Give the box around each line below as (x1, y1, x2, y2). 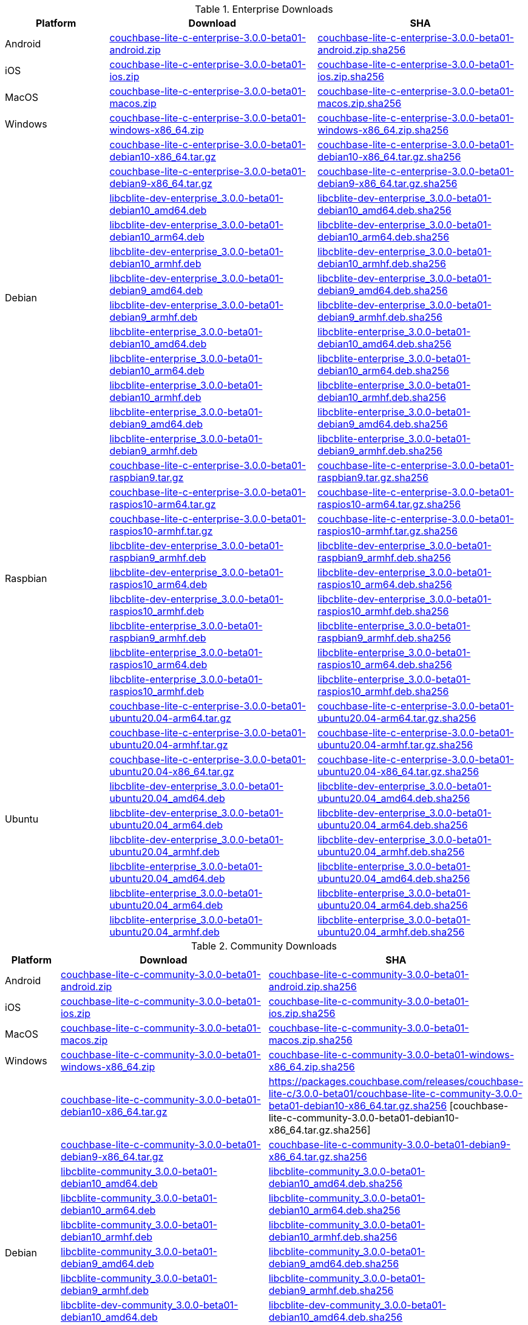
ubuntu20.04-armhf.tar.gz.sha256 (317, 739, 473, 751)
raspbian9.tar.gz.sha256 (317, 471, 428, 484)
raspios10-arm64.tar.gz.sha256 (317, 498, 461, 510)
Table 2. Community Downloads (191, 940, 337, 952)
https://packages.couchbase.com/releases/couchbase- (268, 1075, 523, 1087)
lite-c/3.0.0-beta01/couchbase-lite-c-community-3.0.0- (268, 1087, 523, 1100)
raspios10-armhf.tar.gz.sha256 (317, 525, 458, 537)
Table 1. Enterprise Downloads (195, 3, 333, 15)
